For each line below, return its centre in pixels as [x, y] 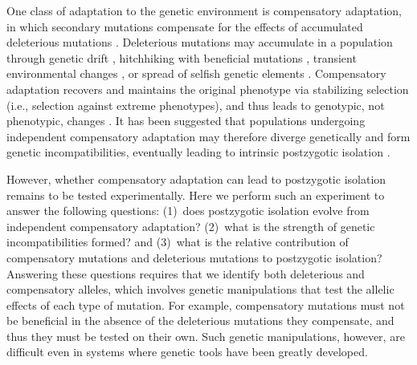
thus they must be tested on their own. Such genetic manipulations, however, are [206, 336]
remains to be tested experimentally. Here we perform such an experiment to [196, 195]
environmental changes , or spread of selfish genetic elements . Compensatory [196, 73]
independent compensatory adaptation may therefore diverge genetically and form [208, 136]
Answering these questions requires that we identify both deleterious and [186, 273]
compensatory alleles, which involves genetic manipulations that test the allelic [200, 289]
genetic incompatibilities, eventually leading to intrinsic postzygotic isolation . [198, 152]
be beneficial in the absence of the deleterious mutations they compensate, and [200, 320]
